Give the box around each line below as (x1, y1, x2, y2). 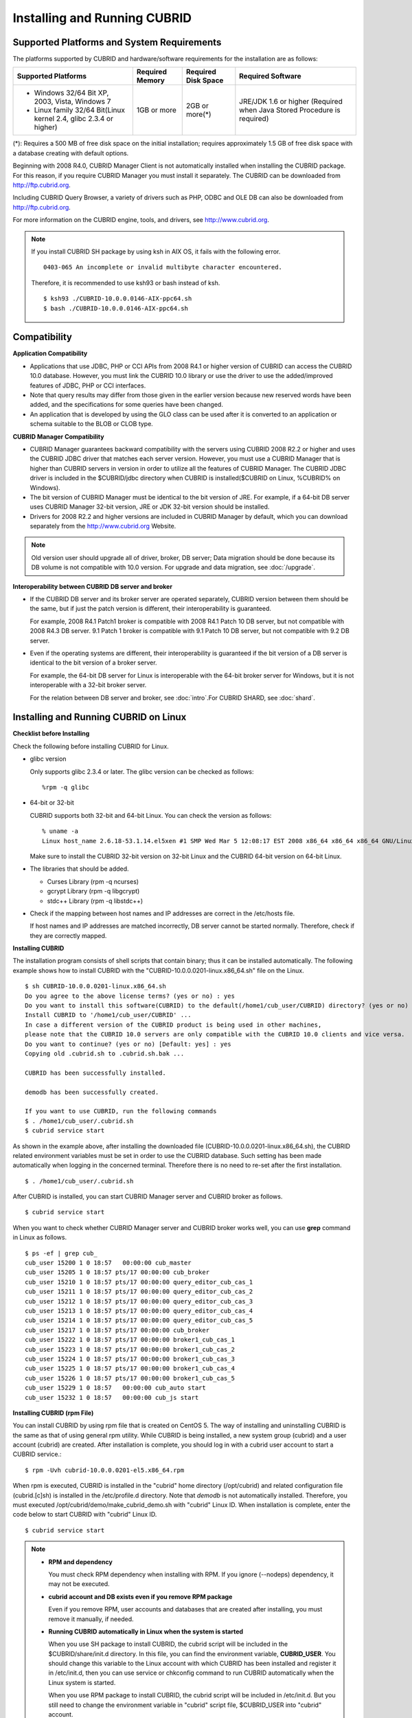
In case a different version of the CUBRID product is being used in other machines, (25, 1020, 322, 1029)
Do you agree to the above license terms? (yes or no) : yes (25, 992, 235, 1000)
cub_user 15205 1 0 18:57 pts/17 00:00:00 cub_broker (25, 1269, 209, 1276)
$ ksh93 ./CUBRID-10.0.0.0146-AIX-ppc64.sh (43, 295, 192, 302)
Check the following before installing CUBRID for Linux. (12, 742, 170, 750)
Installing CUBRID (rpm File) (12, 1409, 94, 1417)
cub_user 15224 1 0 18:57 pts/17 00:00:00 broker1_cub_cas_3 (25, 1354, 235, 1363)
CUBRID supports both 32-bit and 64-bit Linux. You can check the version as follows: (30, 811, 272, 819)
